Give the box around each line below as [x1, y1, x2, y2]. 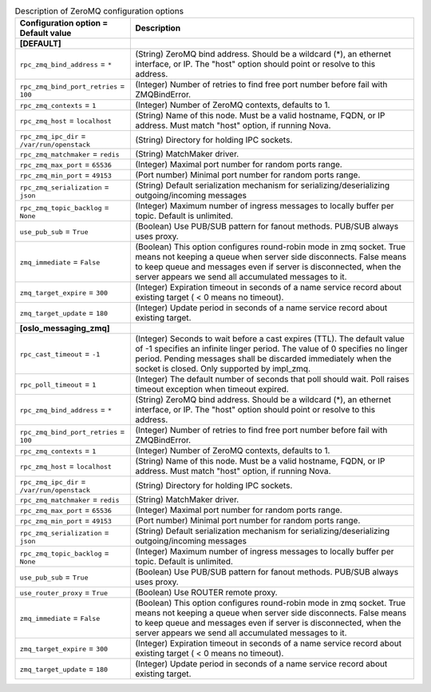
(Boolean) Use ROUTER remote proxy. [135, 587, 279, 599]
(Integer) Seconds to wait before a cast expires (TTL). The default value [135, 333, 405, 344]
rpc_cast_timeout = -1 [19, 348, 101, 360]
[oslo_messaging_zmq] [19, 323, 111, 334]
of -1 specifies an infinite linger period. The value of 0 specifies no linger [135, 344, 408, 355]
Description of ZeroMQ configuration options [14, 6, 184, 17]
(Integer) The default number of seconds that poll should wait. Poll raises [135, 374, 410, 385]
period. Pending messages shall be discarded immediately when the [135, 353, 392, 364]
